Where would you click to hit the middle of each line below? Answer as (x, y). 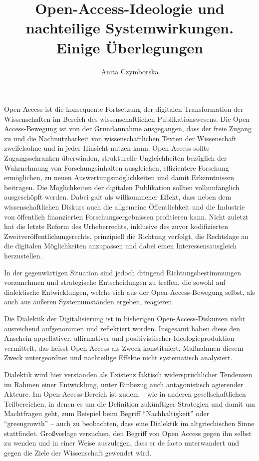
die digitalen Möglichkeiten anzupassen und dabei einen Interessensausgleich (121, 246)
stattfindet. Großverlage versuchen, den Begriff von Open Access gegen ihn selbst (128, 433)
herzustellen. (23, 255)
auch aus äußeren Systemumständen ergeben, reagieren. (89, 302)
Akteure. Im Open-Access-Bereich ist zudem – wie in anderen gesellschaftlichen (125, 394)
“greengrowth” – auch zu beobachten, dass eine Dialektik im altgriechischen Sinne (129, 423)
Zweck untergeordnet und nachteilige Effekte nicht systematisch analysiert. (118, 357)
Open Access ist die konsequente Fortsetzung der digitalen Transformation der (124, 109)
